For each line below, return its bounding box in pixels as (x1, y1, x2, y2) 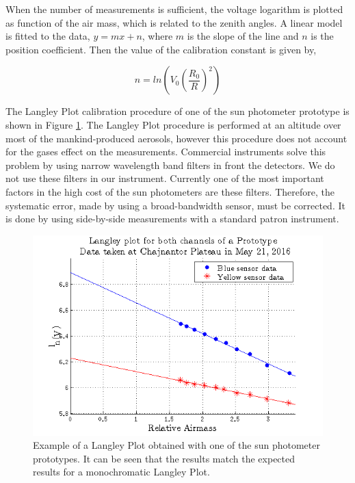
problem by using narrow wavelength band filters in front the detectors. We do (5, 157, 335, 172)
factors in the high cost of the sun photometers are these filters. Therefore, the (5, 184, 334, 198)
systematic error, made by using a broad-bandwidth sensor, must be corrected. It (5, 198, 345, 212)
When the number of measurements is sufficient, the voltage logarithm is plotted (5, 2, 343, 16)
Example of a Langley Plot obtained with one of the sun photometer (33, 438, 320, 452)
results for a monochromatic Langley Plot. (33, 465, 210, 479)
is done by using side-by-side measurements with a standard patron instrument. (5, 211, 339, 226)
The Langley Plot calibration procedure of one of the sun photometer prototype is (5, 104, 350, 118)
